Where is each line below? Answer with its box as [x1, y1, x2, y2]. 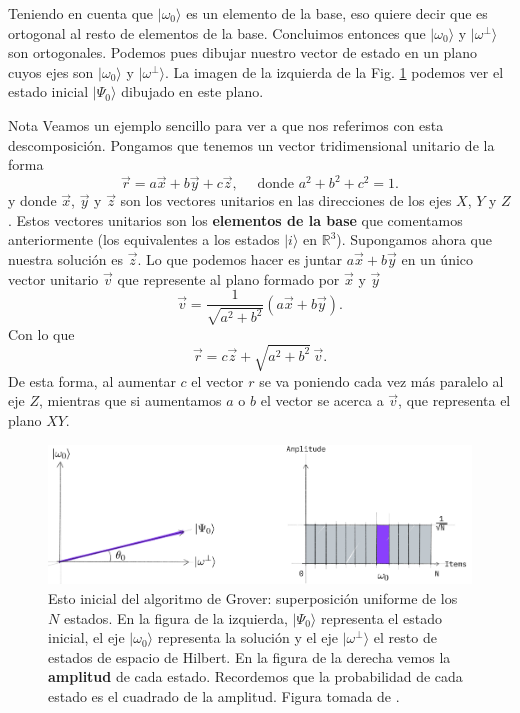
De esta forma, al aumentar [8, 370, 176, 391]
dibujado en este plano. [121, 81, 264, 102]
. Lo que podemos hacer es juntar [137, 249, 343, 270]
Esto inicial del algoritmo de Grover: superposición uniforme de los [48, 587, 458, 608]
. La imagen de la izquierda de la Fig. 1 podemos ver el [165, 61, 504, 82]
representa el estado [320, 607, 443, 628]
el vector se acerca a [260, 390, 384, 411]
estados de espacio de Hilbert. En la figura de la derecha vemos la [48, 646, 451, 667]
